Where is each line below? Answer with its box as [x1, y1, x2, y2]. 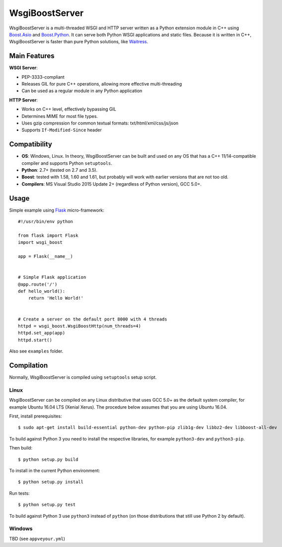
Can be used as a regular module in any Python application [21, 88, 142, 94]
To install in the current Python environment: [9, 467, 100, 473]
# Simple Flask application [18, 274, 86, 280]
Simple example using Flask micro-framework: [9, 207, 104, 213]
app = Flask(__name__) [18, 254, 73, 259]
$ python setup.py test [18, 502, 76, 508]
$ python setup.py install [18, 479, 84, 485]
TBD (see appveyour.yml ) [9, 536, 66, 542]
